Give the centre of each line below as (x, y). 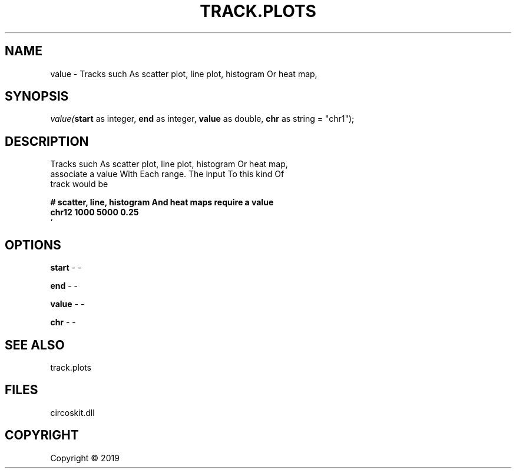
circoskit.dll (72, 412)
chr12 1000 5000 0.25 (95, 212)
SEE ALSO (35, 345)
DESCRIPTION (47, 141)
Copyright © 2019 (85, 458)
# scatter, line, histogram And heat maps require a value (162, 202)
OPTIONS (33, 245)
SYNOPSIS (37, 96)
